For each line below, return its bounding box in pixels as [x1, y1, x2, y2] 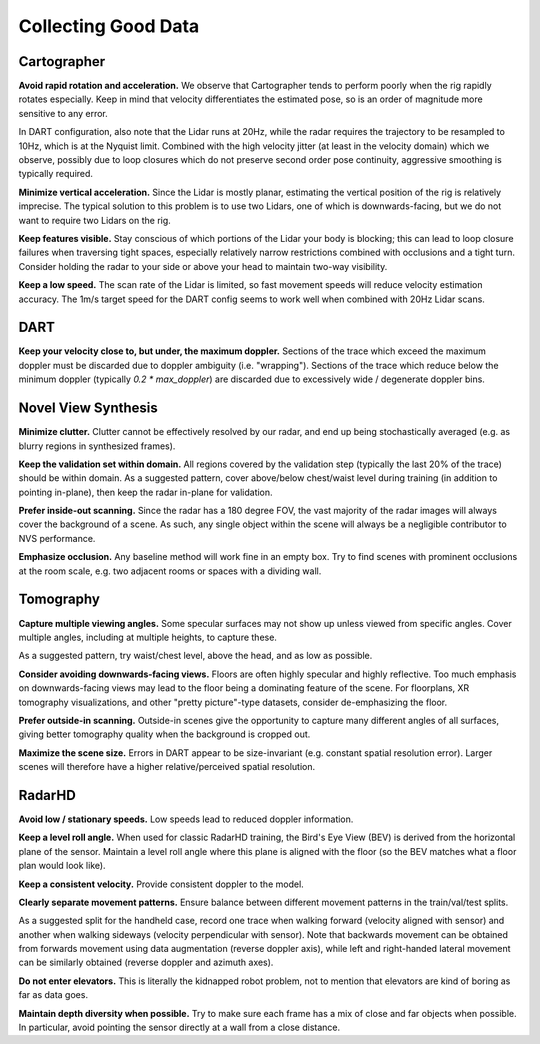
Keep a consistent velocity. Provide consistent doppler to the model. [18, 878, 304, 890]
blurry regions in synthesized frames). [18, 440, 176, 452]
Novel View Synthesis [18, 400, 159, 417]
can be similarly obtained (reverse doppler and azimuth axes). [18, 956, 274, 969]
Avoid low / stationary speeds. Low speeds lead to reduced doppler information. [18, 813, 354, 825]
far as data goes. [18, 989, 89, 1001]
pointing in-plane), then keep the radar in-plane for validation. [18, 486, 274, 498]
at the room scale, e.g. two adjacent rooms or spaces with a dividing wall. [18, 565, 322, 577]
